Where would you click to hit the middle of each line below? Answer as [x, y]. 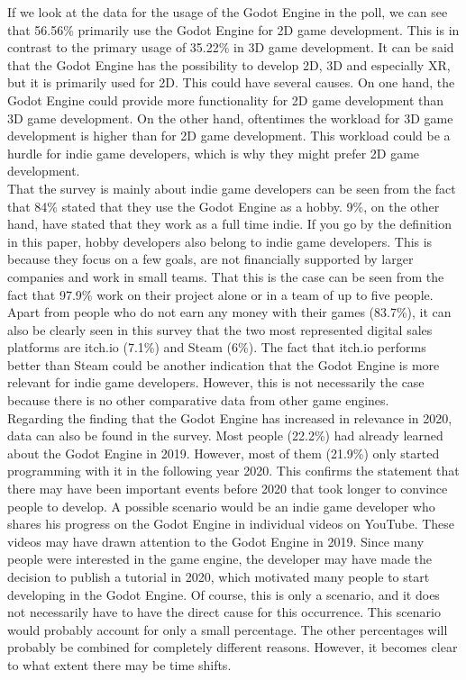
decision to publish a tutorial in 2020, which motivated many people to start [219, 576]
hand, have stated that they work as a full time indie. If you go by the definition [229, 224]
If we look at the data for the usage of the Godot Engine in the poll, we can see [228, 12]
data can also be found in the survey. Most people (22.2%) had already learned [225, 435]
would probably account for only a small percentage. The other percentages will [228, 629]
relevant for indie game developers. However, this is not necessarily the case [216, 382]
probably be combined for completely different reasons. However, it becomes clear [233, 647]
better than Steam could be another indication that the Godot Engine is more [224, 364]
